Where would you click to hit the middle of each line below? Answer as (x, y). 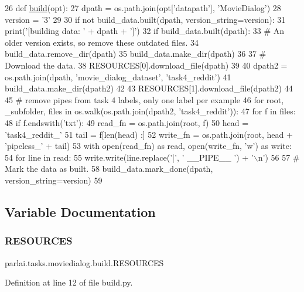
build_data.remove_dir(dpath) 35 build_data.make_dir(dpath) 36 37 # (136, 54)
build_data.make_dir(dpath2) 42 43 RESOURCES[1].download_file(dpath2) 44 (149, 88)
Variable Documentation (80, 211)
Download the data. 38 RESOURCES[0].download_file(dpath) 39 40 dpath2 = (146, 65)
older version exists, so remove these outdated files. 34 (102, 42)
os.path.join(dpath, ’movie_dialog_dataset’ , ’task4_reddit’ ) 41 (118, 77)
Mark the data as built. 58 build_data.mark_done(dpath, (109, 169)
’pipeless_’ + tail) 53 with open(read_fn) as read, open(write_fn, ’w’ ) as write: (148, 146)
